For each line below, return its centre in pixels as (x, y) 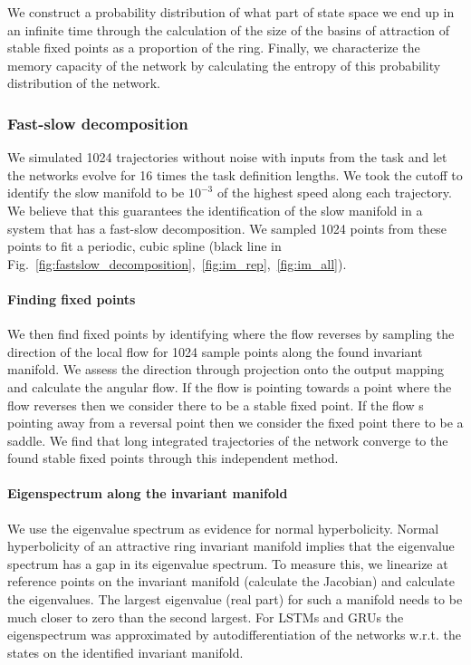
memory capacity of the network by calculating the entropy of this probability (224, 65)
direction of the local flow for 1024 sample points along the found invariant (215, 351)
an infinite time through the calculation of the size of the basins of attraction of (228, 29)
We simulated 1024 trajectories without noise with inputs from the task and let (227, 157)
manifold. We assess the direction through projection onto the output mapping (226, 369)
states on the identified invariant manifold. (125, 652)
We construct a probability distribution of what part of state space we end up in (231, 12)
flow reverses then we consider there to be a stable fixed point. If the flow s (216, 405)
